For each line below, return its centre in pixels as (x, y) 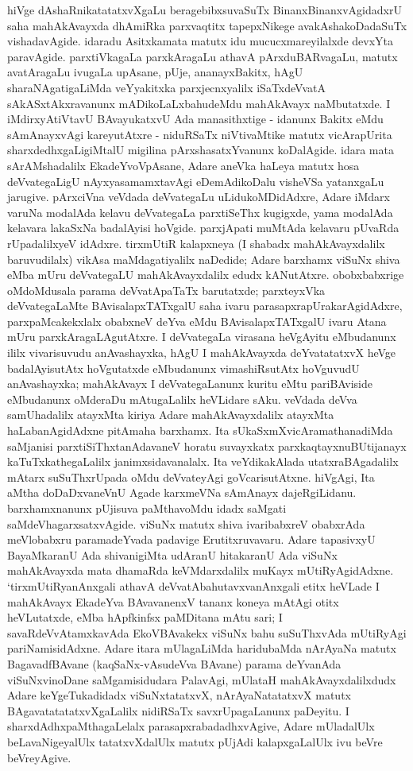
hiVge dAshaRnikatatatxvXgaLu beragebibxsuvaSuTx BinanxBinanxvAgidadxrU (205, 10)
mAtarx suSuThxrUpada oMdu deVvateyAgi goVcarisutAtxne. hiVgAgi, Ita (191, 477)
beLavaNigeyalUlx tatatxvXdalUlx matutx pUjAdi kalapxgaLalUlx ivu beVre (195, 741)
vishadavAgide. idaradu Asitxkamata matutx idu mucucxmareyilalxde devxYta (201, 41)
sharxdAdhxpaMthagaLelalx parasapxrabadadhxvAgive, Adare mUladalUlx (191, 726)
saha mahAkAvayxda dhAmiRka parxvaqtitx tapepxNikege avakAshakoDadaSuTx (207, 25)
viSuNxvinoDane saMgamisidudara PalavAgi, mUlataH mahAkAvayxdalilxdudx (202, 679)
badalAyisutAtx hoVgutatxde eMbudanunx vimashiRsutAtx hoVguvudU (183, 368)
